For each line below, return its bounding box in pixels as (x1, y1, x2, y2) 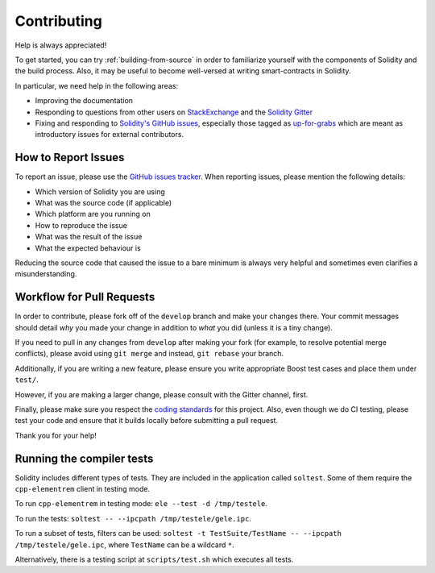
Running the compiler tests (14, 451, 154, 465)
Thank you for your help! (14, 430, 97, 440)
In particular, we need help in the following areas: (14, 81, 179, 90)
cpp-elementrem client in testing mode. (14, 484, 151, 494)
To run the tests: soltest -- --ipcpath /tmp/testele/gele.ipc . (14, 513, 251, 523)
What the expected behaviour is (35, 243, 141, 253)
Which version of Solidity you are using (35, 186, 165, 197)
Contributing (14, 12, 102, 30)
